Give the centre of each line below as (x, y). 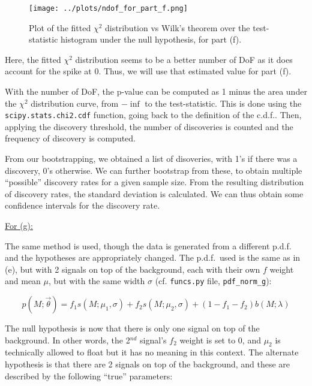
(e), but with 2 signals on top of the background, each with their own (133, 269)
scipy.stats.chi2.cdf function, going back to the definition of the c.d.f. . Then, (153, 115)
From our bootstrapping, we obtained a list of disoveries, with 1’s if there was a (151, 159)
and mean (23, 281)
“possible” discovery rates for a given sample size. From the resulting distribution (154, 182)
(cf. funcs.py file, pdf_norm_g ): (213, 281)
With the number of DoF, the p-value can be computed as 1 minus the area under (156, 91)
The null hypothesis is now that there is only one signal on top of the (132, 328)
